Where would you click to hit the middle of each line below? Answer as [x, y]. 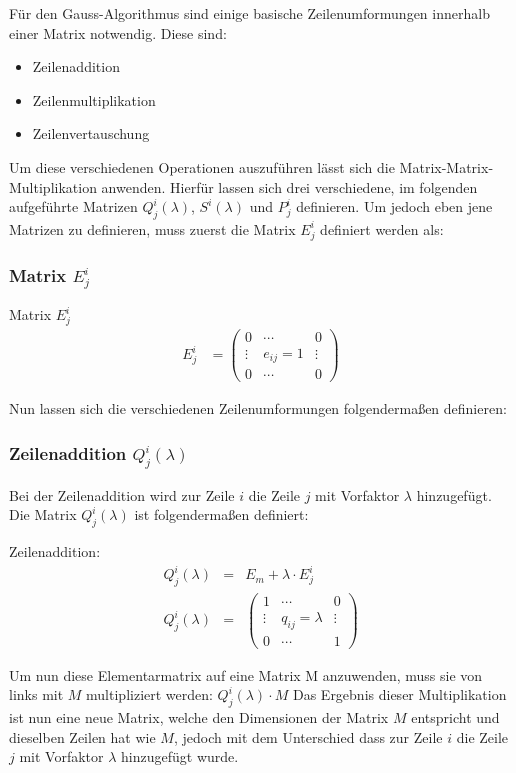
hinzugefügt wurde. [180, 756]
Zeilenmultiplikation [94, 99]
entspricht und [455, 717]
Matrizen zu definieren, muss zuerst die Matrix [152, 228]
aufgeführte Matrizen [73, 206]
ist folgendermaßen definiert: [221, 514]
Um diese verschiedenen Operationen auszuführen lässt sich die [202, 166]
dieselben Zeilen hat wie [82, 736]
